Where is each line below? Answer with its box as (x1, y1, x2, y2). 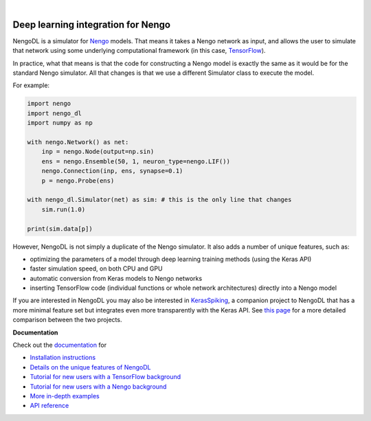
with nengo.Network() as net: (27, 138, 129, 146)
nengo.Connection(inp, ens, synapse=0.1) (41, 167, 183, 175)
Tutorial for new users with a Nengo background (30, 382, 167, 391)
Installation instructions (30, 354, 96, 362)
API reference (30, 402, 69, 410)
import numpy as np (27, 119, 93, 127)
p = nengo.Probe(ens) (41, 177, 115, 185)
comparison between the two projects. (12, 316, 122, 324)
